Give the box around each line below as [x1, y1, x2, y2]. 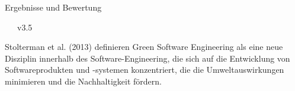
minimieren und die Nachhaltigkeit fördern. [5, 75, 162, 87]
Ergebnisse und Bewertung [5, 1, 102, 13]
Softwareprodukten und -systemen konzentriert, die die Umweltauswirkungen [5, 63, 284, 76]
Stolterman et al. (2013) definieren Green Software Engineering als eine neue [5, 41, 283, 53]
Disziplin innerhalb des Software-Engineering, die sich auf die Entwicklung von [5, 52, 290, 64]
